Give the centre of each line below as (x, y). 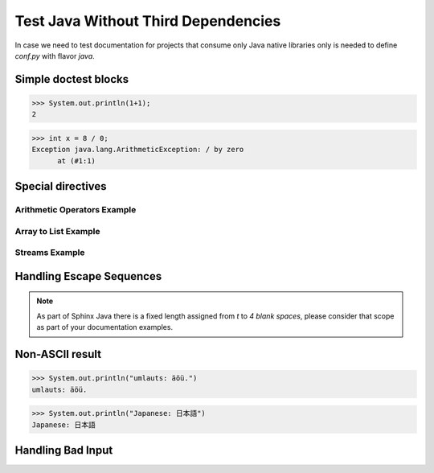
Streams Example (50, 253)
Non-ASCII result (58, 354)
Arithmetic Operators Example (76, 210)
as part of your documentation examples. (104, 327)
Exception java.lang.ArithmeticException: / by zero (138, 150)
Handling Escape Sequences (88, 276)
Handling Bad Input (64, 450)
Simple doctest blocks (72, 79)
